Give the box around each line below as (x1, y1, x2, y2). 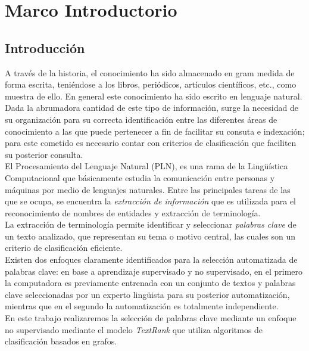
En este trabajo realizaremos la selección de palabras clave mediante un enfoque (5, 312, 296, 324)
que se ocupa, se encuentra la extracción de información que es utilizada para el (5, 195, 296, 207)
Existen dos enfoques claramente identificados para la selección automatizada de (5, 253, 298, 266)
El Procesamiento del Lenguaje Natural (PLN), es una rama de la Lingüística (5, 160, 288, 172)
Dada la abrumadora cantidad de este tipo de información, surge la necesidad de (5, 101, 298, 114)
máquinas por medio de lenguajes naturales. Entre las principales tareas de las (5, 183, 291, 195)
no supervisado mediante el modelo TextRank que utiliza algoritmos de (5, 323, 263, 336)
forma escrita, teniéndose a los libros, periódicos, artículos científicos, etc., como (5, 78, 296, 91)
